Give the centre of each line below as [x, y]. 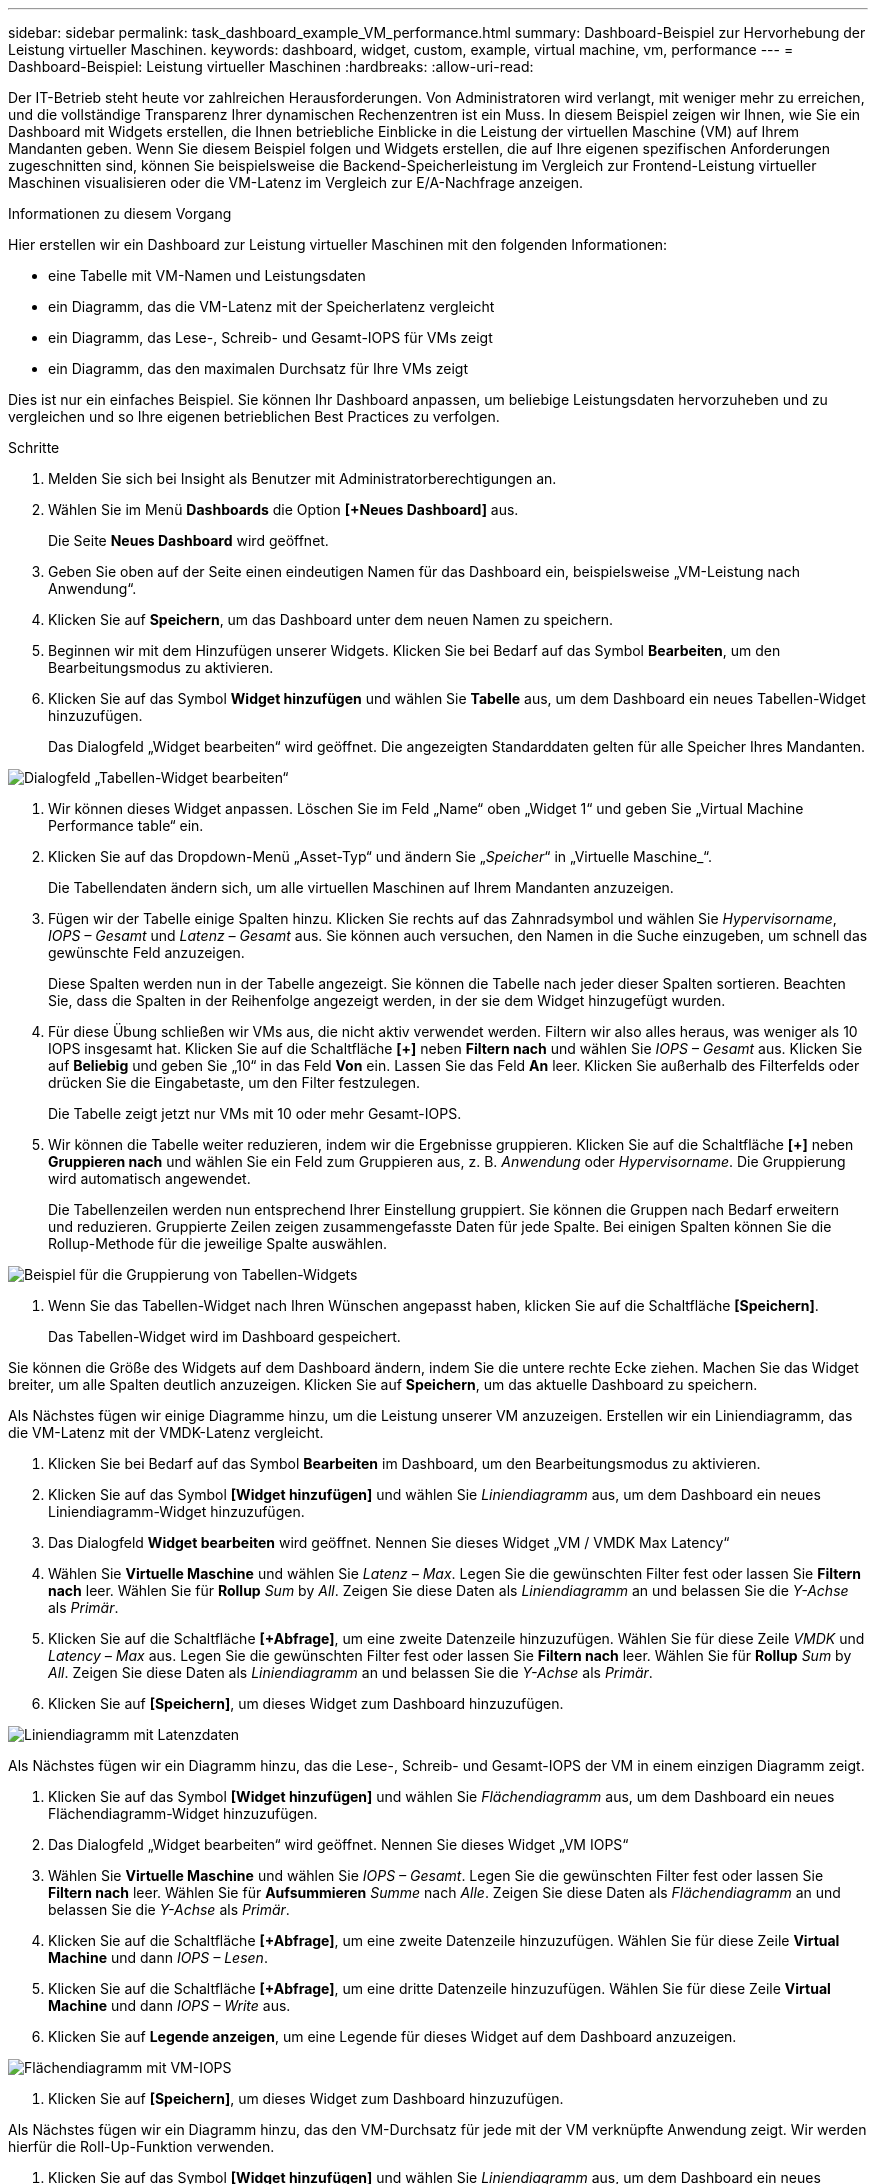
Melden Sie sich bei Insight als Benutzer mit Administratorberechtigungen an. [302, 478]
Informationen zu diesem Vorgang [120, 213]
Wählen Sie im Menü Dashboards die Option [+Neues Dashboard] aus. [283, 509]
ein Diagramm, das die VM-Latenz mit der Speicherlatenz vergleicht [271, 306]
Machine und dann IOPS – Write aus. [169, 2005]
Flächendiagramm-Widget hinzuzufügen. [183, 1813]
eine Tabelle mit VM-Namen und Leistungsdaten [207, 275]
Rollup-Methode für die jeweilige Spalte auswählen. [217, 1243]
